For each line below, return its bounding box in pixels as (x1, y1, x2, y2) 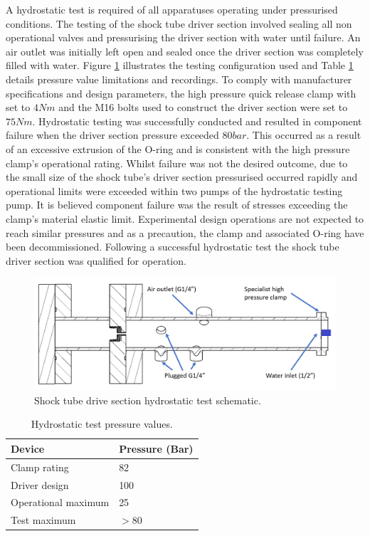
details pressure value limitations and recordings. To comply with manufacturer (6, 71, 352, 86)
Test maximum (11, 513, 76, 527)
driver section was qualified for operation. (6, 253, 186, 268)
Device (11, 441, 45, 456)
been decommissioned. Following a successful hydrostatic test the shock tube (6, 239, 339, 254)
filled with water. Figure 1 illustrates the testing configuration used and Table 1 (6, 58, 354, 73)
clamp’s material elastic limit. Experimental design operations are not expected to (6, 211, 364, 226)
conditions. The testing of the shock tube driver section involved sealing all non (6, 16, 352, 31)
